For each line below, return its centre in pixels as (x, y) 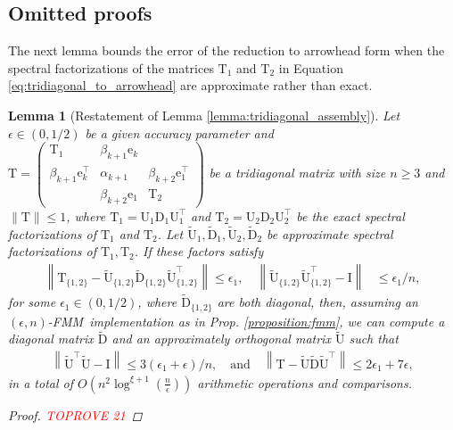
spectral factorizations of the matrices (111, 67)
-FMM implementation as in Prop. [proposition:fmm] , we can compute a (246, 321)
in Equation (311, 67)
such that (374, 339)
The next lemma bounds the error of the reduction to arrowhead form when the (226, 50)
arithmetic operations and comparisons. (305, 382)
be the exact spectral (350, 215)
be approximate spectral (330, 233)
